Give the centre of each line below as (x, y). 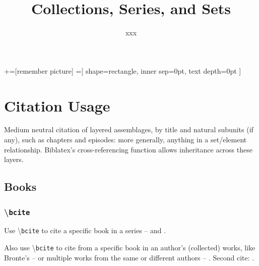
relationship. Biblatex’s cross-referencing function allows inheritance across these (128, 149)
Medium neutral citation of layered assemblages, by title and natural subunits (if (129, 129)
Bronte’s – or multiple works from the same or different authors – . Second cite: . (129, 257)
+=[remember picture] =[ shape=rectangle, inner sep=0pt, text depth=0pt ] (123, 70)
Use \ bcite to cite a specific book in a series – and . (85, 230)
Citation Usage (57, 105)
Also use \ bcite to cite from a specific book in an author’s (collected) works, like (130, 248)
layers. (14, 159)
